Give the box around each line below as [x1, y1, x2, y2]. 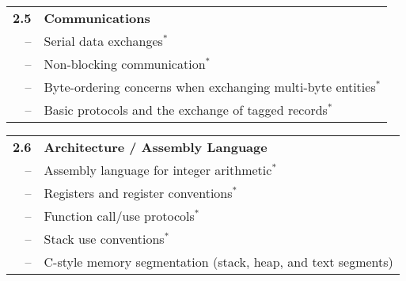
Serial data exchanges [44, 32, 163, 50]
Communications [44, 9, 150, 27]
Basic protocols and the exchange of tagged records [44, 101, 328, 119]
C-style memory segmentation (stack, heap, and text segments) [44, 253, 393, 271]
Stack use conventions [44, 230, 165, 248]
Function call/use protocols [44, 207, 195, 225]
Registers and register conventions [44, 184, 233, 202]
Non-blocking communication [44, 55, 206, 73]
